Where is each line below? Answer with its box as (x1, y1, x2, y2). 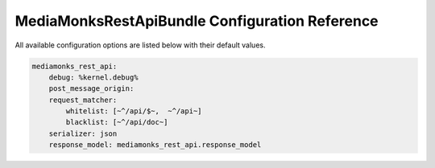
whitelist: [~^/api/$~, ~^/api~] (65, 107, 202, 116)
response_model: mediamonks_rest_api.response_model (48, 141, 262, 150)
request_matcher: (48, 95, 118, 104)
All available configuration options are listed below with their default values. (14, 40, 266, 50)
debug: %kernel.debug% (48, 72, 139, 82)
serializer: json (48, 129, 118, 138)
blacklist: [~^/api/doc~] (65, 117, 168, 127)
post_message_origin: (48, 84, 135, 93)
